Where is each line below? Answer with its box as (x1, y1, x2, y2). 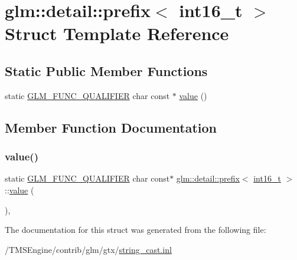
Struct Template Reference (5, 21, 229, 45)
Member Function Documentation (5, 118, 217, 136)
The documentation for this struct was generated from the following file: (5, 223, 266, 236)
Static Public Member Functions (5, 61, 208, 80)
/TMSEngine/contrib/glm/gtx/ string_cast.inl (5, 243, 172, 255)
